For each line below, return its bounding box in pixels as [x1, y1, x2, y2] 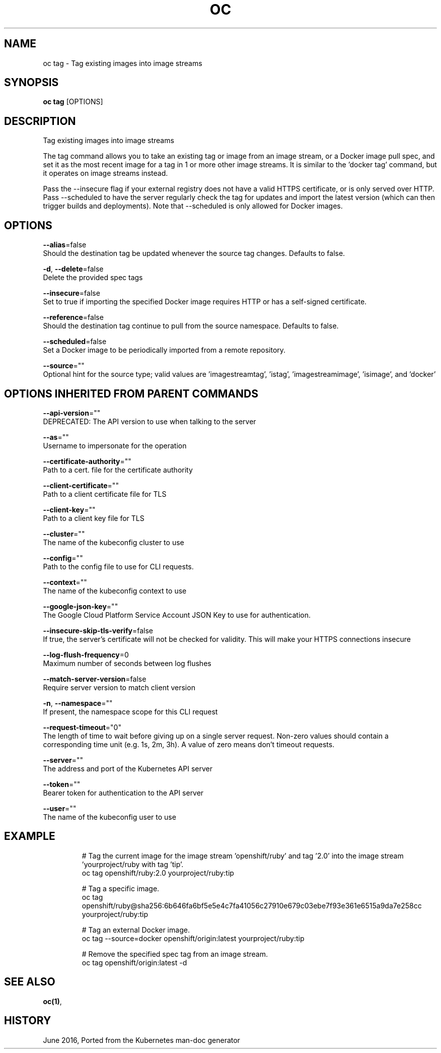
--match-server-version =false [43, 674, 146, 683]
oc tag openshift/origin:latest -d [82, 958, 187, 967]
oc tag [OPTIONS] [43, 97, 103, 106]
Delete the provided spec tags [43, 273, 143, 282]
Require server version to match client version [43, 683, 195, 692]
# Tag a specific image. [82, 884, 160, 893]
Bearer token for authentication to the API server [43, 788, 204, 797]
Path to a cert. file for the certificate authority [43, 465, 193, 474]
